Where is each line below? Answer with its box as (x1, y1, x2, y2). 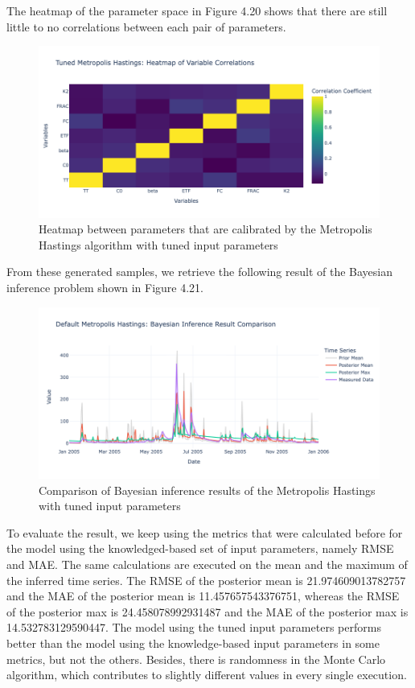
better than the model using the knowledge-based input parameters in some (6, 634, 380, 651)
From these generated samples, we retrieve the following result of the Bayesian (6, 263, 393, 280)
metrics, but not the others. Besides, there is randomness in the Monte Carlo (6, 650, 386, 667)
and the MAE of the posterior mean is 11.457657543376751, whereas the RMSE (6, 587, 400, 604)
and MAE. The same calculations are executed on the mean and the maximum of (6, 555, 408, 572)
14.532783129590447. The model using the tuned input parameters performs (6, 619, 381, 636)
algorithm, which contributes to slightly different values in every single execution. (6, 666, 407, 683)
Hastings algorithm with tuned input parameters (39, 236, 278, 253)
